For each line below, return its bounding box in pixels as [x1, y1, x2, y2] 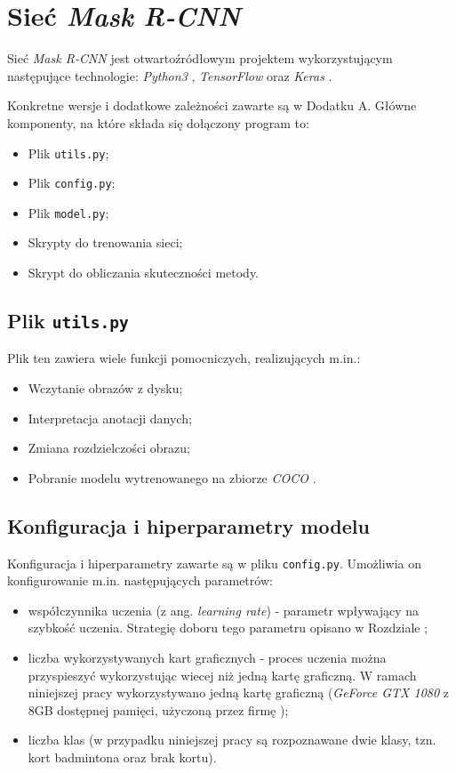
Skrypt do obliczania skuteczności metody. [28, 263, 260, 282]
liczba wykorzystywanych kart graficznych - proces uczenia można [28, 648, 387, 667]
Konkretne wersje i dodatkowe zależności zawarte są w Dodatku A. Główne [7, 96, 417, 115]
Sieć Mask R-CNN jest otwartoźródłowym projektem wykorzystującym [7, 49, 393, 68]
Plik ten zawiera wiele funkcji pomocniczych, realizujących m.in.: [7, 349, 361, 367]
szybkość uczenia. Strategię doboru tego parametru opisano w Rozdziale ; [28, 618, 428, 637]
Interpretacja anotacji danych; [28, 408, 192, 427]
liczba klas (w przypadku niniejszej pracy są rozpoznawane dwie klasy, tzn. [28, 730, 436, 749]
